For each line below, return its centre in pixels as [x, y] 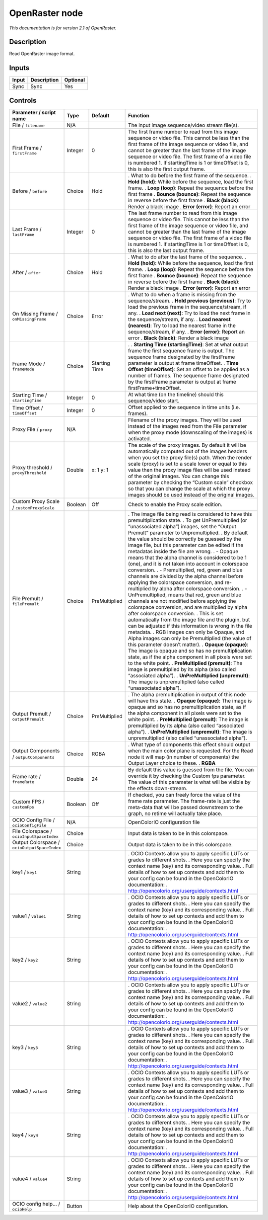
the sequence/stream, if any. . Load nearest [179, 319]
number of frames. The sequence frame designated [189, 375]
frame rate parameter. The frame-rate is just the [184, 801]
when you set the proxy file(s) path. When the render [190, 457]
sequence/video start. [154, 401]
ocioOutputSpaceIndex [37, 848]
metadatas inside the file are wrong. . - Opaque [183, 551]
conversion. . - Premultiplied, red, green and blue [185, 570]
